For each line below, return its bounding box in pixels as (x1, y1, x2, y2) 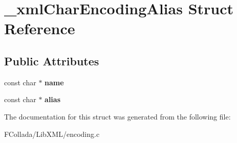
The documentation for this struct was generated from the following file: (4, 111, 231, 122)
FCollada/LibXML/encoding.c (4, 128, 100, 139)
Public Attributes (4, 53, 99, 68)
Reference (4, 18, 75, 39)
